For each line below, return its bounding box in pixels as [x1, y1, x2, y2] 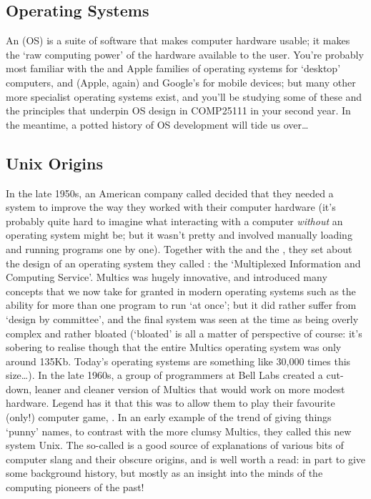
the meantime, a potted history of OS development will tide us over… [6, 117, 309, 132]
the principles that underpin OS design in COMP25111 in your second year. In [6, 103, 351, 118]
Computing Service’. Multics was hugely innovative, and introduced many [6, 270, 327, 285]
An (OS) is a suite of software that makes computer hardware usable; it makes [6, 33, 350, 48]
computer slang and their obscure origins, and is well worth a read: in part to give [6, 451, 366, 466]
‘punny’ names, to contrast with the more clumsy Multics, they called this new [6, 423, 352, 438]
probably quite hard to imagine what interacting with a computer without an [6, 213, 343, 228]
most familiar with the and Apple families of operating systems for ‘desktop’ [6, 61, 341, 76]
